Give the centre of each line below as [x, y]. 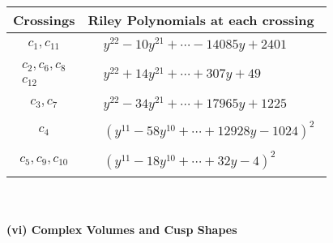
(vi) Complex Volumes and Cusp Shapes [122, 229]
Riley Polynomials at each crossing [201, 20]
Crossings [44, 20]
